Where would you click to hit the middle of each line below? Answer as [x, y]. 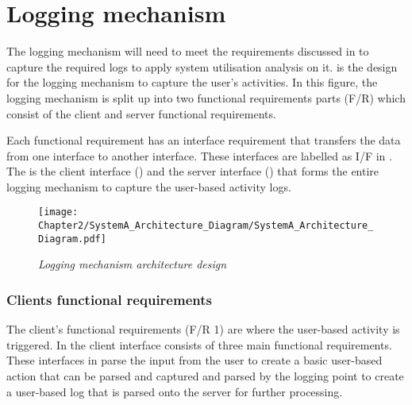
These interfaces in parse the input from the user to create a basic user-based [194, 360]
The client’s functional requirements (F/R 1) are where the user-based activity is [203, 329]
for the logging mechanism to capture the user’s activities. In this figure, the [192, 82]
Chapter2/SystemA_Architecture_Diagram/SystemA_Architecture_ [206, 226]
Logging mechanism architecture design [133, 264]
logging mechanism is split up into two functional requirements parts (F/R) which [206, 97]
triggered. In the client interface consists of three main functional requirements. [199, 344]
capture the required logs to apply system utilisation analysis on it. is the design [202, 66]
